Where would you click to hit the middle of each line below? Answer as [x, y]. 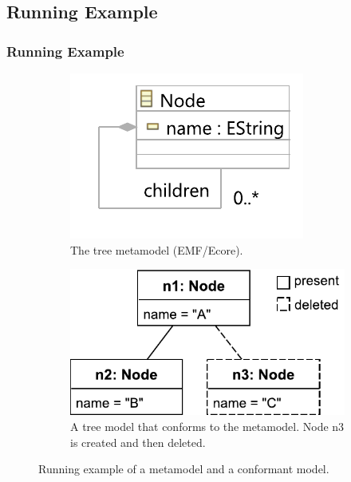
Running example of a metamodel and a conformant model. [184, 469]
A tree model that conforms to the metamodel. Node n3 [207, 426]
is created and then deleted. [138, 442]
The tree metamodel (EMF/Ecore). [157, 249]
